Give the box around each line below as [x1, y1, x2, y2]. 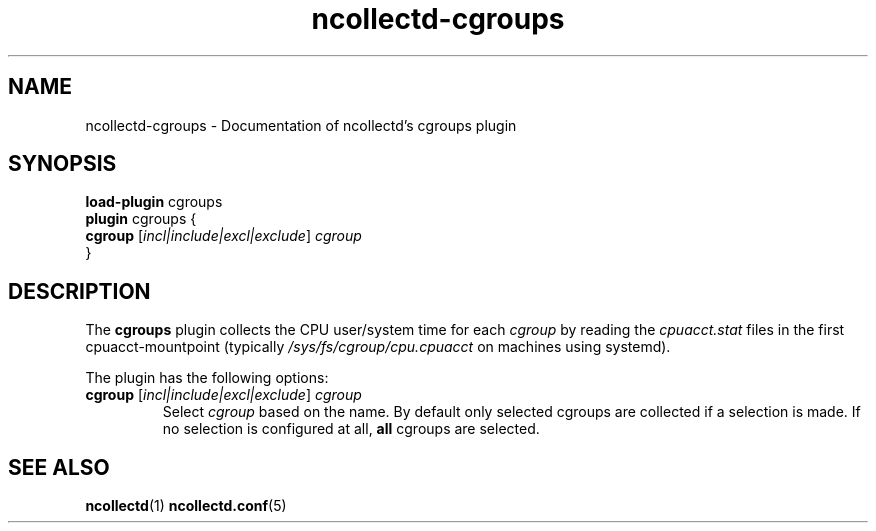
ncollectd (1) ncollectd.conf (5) [85, 497, 287, 515]
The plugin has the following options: [85, 369, 329, 387]
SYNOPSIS [8, 151, 117, 177]
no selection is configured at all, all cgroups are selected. [162, 420, 540, 438]
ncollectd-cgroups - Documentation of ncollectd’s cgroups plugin [85, 116, 517, 134]
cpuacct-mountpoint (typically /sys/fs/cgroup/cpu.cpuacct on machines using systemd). [85, 338, 671, 356]
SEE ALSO [8, 454, 110, 480]
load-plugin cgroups [85, 193, 223, 211]
